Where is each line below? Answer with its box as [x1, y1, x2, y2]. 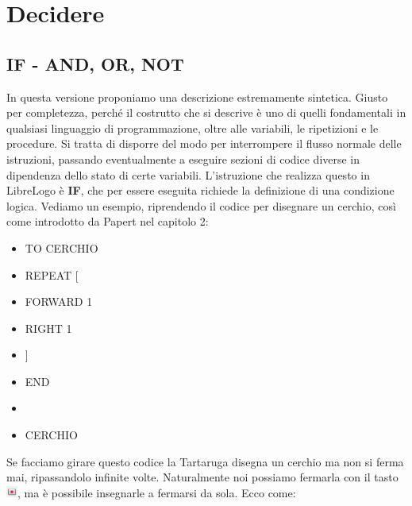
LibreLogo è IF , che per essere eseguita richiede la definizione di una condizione [6, 182, 395, 199]
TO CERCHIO [25, 239, 98, 256]
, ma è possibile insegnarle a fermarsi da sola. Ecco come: [17, 484, 296, 500]
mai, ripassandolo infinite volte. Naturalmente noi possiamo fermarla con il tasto [6, 469, 399, 485]
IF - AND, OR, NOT [6, 51, 184, 75]
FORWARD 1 [25, 293, 93, 310]
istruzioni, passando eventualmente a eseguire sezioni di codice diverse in [6, 150, 360, 167]
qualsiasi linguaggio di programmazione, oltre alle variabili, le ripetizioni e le [6, 119, 379, 136]
